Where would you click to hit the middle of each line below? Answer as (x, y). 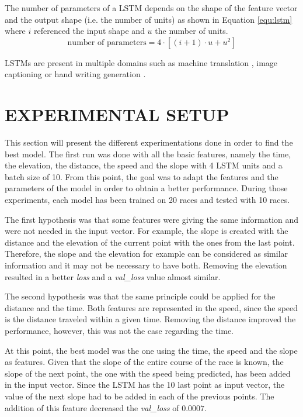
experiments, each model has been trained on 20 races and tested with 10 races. (147, 200)
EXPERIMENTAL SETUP (117, 114)
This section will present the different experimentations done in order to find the (149, 142)
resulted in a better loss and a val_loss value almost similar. (113, 276)
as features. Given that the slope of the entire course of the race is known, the (144, 362)
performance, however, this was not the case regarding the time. (119, 330)
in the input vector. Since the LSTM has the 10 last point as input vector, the (145, 385)
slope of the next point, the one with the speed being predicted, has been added (148, 373)
